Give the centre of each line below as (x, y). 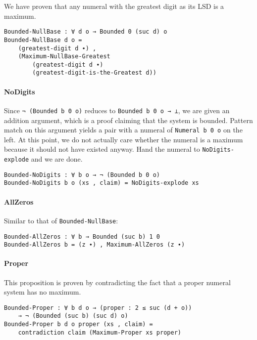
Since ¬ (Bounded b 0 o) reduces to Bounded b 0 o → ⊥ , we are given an (117, 110)
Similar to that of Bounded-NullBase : (61, 220)
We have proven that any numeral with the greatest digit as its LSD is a (114, 6)
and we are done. (57, 159)
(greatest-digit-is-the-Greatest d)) (94, 73)
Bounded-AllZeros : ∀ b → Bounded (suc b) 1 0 (82, 236)
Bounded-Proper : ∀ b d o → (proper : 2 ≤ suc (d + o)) (98, 308)
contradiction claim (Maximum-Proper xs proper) (100, 332)
